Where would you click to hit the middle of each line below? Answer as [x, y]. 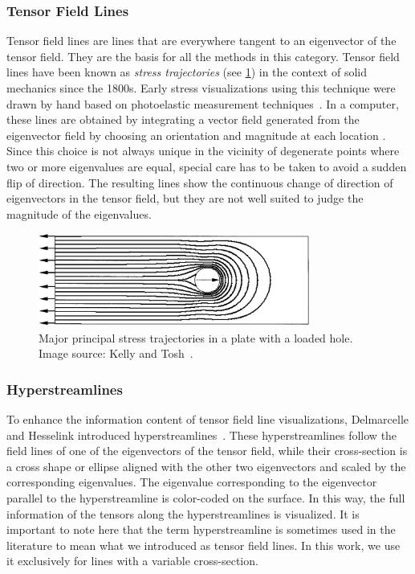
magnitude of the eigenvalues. [79, 213]
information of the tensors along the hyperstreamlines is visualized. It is [183, 513]
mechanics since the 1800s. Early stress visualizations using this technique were [201, 88]
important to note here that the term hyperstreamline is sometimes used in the [201, 529]
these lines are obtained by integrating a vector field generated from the [183, 119]
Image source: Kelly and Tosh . [116, 353]
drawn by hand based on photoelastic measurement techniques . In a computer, [203, 103]
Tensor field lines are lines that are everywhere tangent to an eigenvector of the [201, 41]
